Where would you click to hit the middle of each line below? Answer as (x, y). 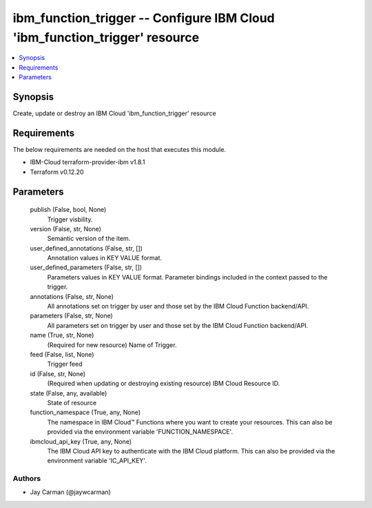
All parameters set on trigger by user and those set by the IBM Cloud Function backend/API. (178, 325)
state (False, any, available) (69, 393)
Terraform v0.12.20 (57, 172)
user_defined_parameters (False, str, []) (86, 267)
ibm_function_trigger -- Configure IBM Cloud (144, 18)
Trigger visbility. (70, 219)
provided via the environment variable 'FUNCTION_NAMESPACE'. (140, 432)
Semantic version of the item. (89, 239)
